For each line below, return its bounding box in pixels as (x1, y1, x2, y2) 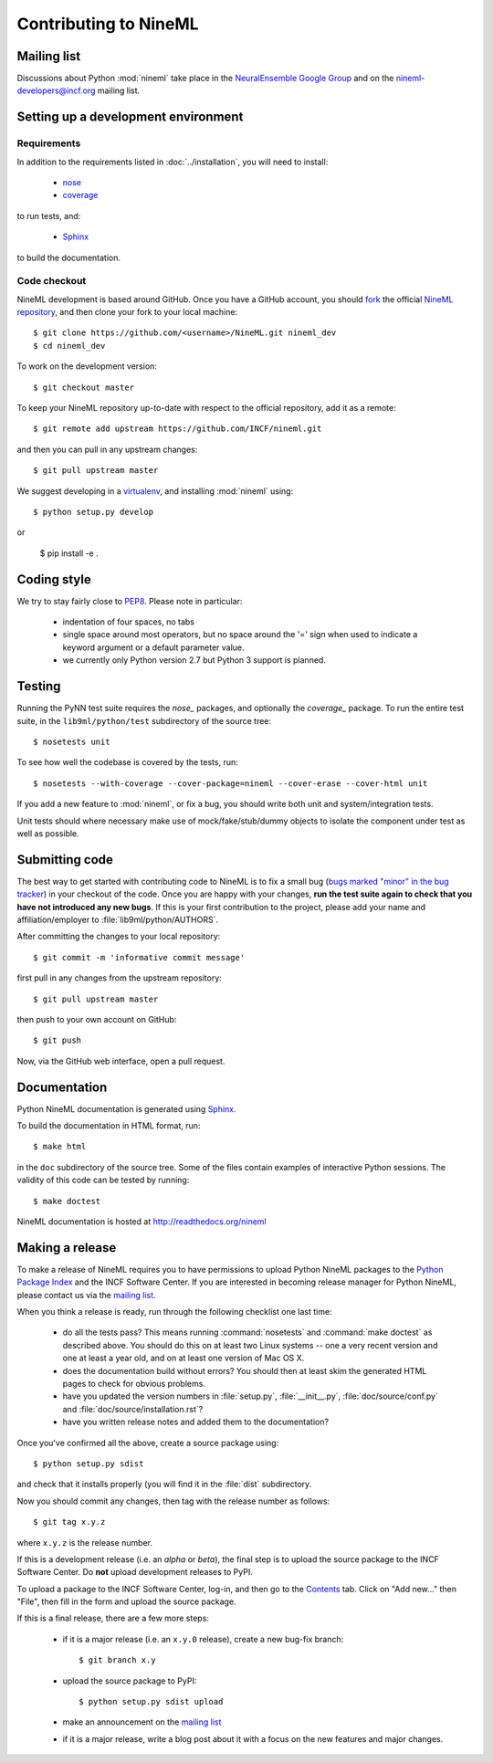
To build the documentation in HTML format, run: (16, 1120, 201, 1131)
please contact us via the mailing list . (16, 1289, 156, 1300)
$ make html (33, 1141, 87, 1152)
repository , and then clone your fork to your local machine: (16, 307, 237, 318)
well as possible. (16, 827, 79, 839)
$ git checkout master (33, 382, 135, 393)
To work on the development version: (16, 361, 157, 372)
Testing (16, 678, 61, 694)
